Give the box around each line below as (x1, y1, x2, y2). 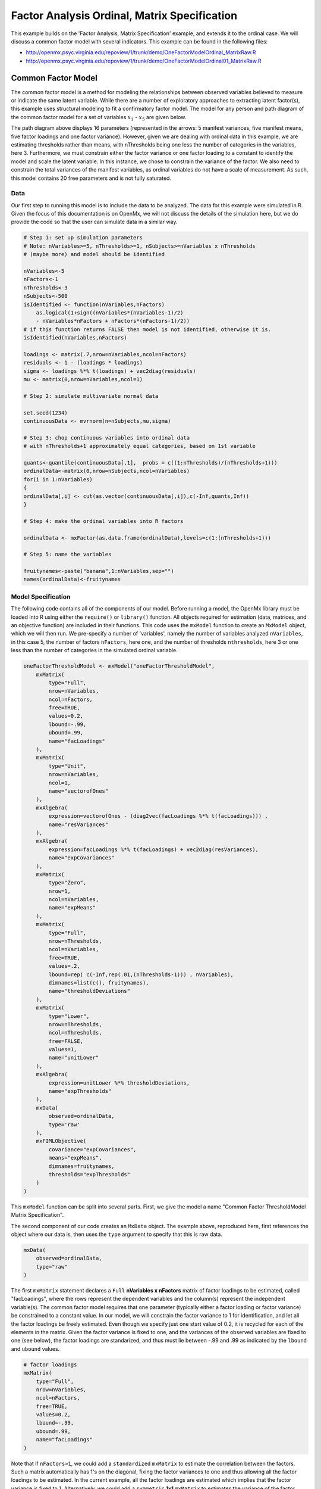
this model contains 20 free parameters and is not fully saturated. (11, 175, 172, 182)
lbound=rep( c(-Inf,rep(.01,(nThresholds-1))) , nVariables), (48, 971, 234, 978)
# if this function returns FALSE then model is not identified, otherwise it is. (23, 326, 272, 333)
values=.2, (48, 962, 80, 970)
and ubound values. (11, 1345, 60, 1352)
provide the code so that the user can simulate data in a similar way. (11, 218, 178, 226)
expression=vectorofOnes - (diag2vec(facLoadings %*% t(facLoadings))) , (48, 813, 269, 820)
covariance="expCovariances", (48, 1146, 137, 1152)
